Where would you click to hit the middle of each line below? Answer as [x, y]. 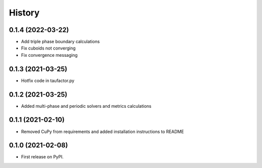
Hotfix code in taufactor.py [48, 81]
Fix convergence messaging [49, 55]
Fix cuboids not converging [49, 48]
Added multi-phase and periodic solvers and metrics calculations [86, 106]
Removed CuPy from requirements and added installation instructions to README [103, 132]
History [24, 13]
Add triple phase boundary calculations [60, 42]
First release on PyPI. [42, 157]
